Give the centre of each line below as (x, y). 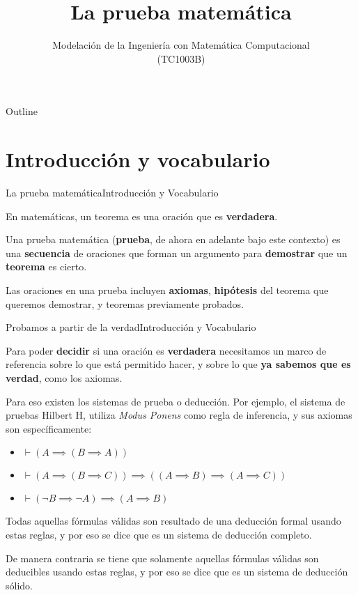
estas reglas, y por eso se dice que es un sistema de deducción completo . (159, 534)
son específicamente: (49, 428)
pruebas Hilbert (39, 415)
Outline (22, 111)
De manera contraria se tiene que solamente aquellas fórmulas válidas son (162, 558)
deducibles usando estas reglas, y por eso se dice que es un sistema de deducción (177, 572)
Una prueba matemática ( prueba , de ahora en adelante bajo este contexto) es (173, 239)
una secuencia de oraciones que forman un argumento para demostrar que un (177, 253)
